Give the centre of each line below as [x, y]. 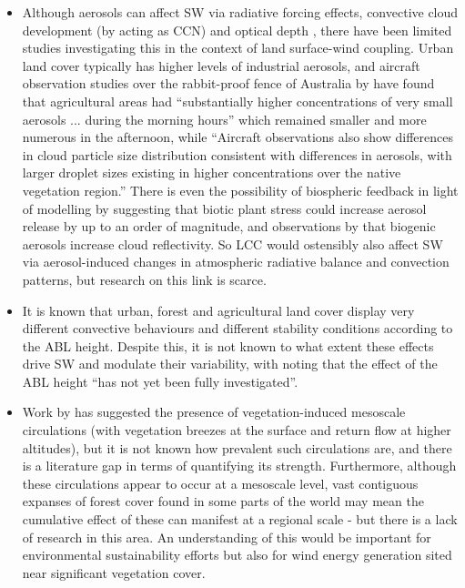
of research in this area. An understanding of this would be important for [227, 537]
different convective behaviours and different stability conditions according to [238, 328]
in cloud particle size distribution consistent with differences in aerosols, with [237, 154]
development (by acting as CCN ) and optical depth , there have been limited [237, 30]
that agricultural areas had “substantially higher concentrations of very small [238, 101]
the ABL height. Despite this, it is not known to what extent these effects [228, 345]
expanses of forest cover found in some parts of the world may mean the [223, 501]
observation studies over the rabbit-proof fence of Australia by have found [228, 83]
